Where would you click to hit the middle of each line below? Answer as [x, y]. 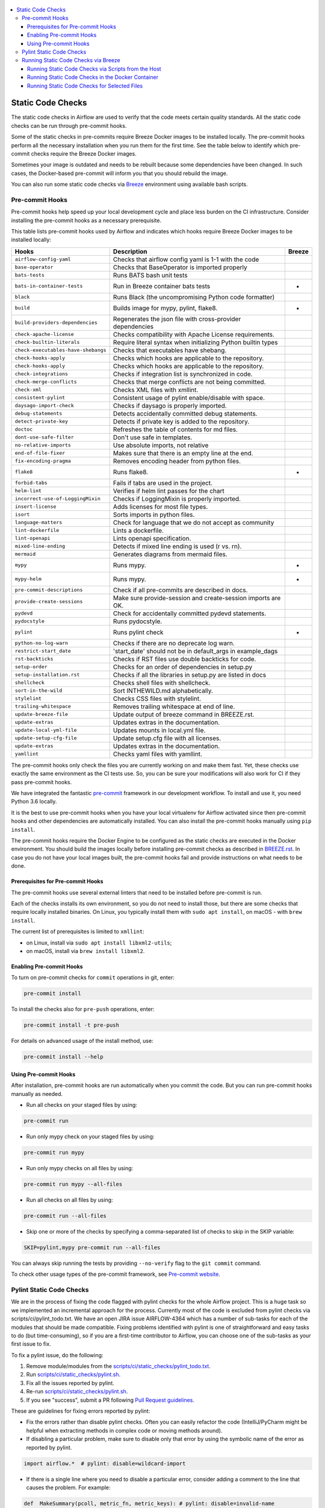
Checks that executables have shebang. [170, 350]
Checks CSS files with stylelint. [157, 699]
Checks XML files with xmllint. [156, 390]
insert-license [36, 507]
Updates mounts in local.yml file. [159, 730]
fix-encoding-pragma [43, 461]
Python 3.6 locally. [34, 802]
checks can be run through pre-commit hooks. [69, 125]
